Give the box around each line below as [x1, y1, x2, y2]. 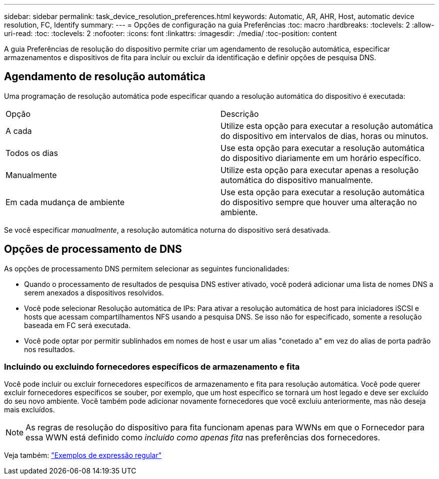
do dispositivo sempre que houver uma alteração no [221, 197, 417, 207]
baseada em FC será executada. [24, 321, 131, 330]
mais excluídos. [4, 405, 55, 414]
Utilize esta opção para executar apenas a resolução [221, 165, 419, 175]
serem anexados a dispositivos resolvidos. [24, 288, 164, 297]
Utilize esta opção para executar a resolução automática [221, 120, 433, 131]
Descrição [221, 108, 259, 119]
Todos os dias [6, 147, 58, 158]
